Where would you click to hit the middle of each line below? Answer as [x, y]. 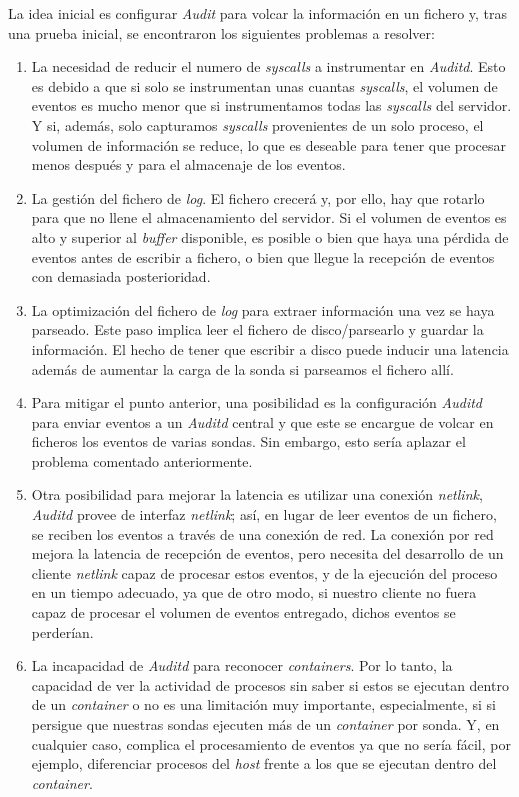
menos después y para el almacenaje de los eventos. [188, 164]
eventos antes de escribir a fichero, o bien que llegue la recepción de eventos [263, 256]
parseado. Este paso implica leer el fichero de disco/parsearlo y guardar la [257, 329]
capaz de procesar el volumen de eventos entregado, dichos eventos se [243, 612]
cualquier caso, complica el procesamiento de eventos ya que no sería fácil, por [271, 743]
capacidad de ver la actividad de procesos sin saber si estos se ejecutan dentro [270, 684]
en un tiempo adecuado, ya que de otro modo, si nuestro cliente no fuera [254, 592]
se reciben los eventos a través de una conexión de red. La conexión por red [262, 533]
